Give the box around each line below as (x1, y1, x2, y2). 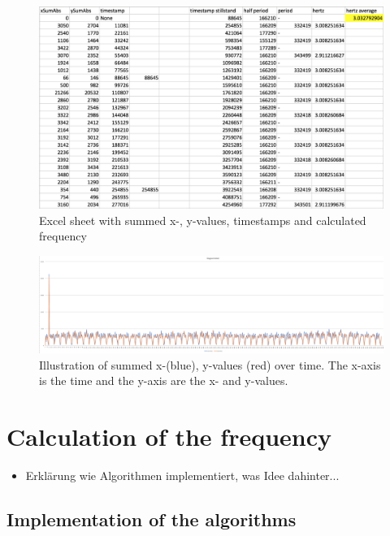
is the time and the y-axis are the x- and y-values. (39, 372, 288, 389)
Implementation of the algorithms (6, 507, 297, 532)
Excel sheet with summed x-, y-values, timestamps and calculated (39, 211, 366, 228)
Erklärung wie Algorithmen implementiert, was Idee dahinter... (25, 467, 340, 484)
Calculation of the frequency (6, 420, 332, 453)
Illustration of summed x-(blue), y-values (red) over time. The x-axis (39, 356, 381, 373)
